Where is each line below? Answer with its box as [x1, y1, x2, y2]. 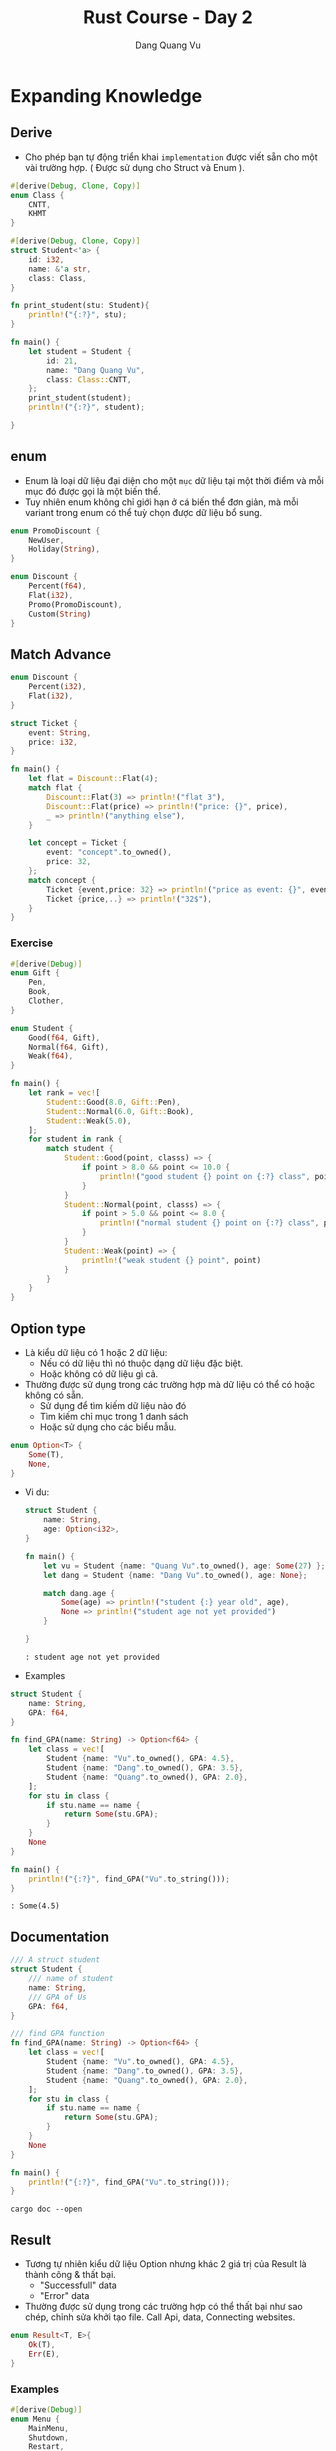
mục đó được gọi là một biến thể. [24, 485, 162, 497]
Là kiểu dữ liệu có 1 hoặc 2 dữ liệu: [24, 1346, 168, 1358]
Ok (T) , [28, 2339, 56, 2350]
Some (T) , [28, 1449, 65, 1460]
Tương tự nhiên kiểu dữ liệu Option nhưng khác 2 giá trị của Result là [24, 2258, 307, 2270]
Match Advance [10, 646, 112, 663]
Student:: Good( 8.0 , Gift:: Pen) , [46, 1097, 182, 1107]
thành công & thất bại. [24, 2269, 117, 2281]
